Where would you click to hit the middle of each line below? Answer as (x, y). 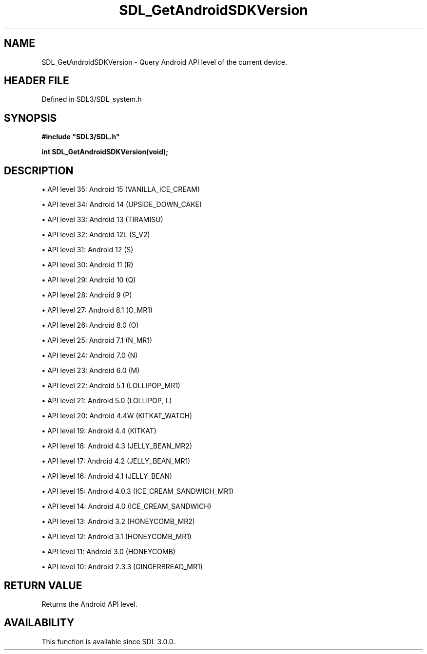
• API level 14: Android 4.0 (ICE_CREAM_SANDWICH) (126, 506)
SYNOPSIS (30, 118)
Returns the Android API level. (89, 604)
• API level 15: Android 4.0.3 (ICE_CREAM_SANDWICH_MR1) (138, 491)
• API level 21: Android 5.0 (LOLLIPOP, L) (107, 401)
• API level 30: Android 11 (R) (87, 265)
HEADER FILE (37, 81)
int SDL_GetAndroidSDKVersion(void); (105, 152)
